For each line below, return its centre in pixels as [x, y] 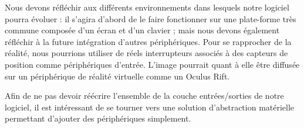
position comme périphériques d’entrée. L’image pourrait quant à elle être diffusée [152, 64]
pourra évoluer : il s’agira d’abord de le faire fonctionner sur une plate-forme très [151, 18]
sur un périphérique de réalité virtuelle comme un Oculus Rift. [117, 76]
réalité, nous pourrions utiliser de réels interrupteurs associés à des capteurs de [146, 53]
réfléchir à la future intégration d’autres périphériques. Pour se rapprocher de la [148, 41]
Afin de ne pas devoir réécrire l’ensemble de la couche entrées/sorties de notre [144, 96]
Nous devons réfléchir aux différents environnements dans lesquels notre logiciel [147, 7]
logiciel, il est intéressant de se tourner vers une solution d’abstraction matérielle [150, 107]
